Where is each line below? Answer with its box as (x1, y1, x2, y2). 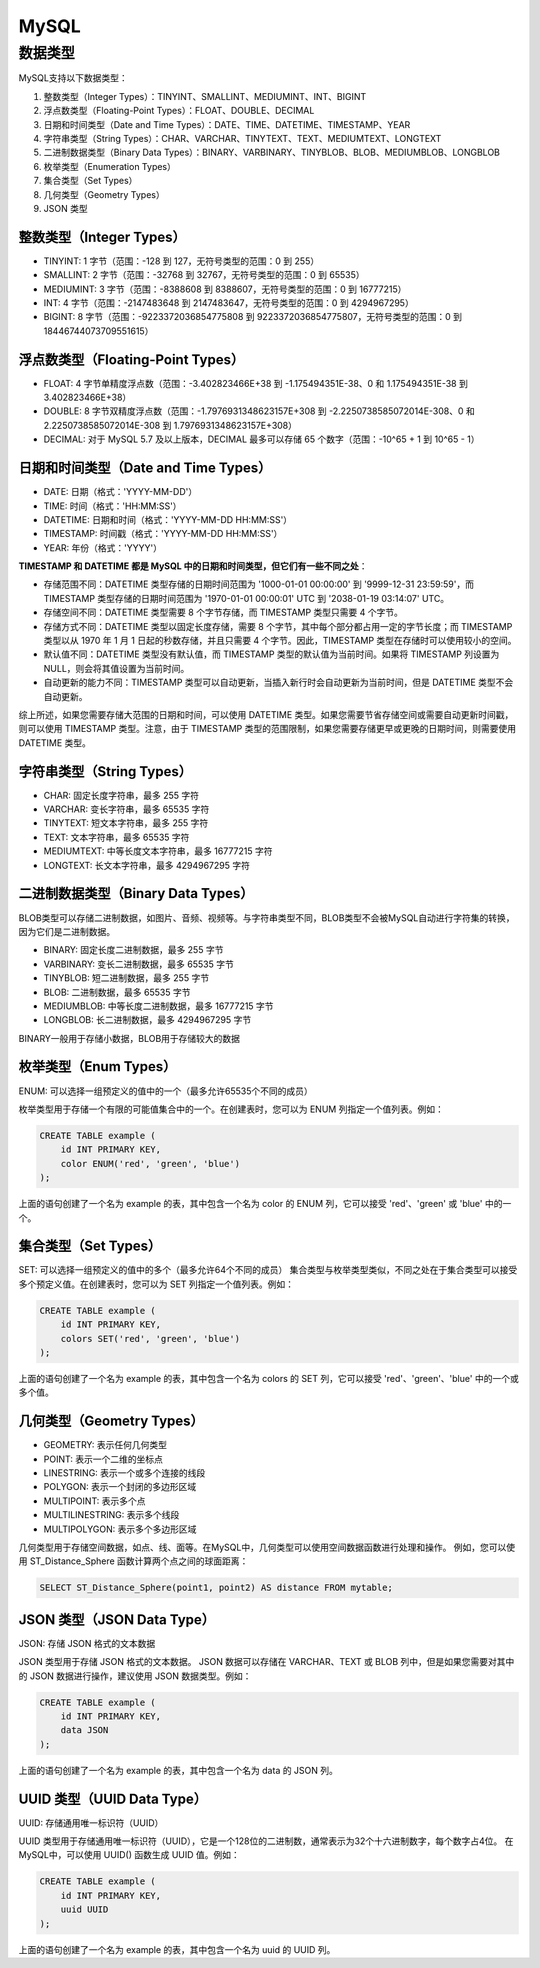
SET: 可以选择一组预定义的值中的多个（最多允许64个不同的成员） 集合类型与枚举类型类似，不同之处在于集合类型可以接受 (18, 1264, 518, 1276)
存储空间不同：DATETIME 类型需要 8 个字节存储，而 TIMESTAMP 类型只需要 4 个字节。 (43, 606, 404, 619)
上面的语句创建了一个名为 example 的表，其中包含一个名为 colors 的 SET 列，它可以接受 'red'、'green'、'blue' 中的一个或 (18, 1372, 519, 1384)
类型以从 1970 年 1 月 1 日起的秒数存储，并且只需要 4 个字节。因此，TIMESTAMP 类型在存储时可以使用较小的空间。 (43, 635, 517, 647)
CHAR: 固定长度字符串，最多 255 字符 (43, 789, 200, 801)
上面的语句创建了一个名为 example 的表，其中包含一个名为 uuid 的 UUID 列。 (18, 1943, 336, 1955)
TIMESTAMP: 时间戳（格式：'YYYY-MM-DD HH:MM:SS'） (43, 528, 283, 540)
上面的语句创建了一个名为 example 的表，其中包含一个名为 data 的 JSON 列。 (18, 1764, 339, 1776)
